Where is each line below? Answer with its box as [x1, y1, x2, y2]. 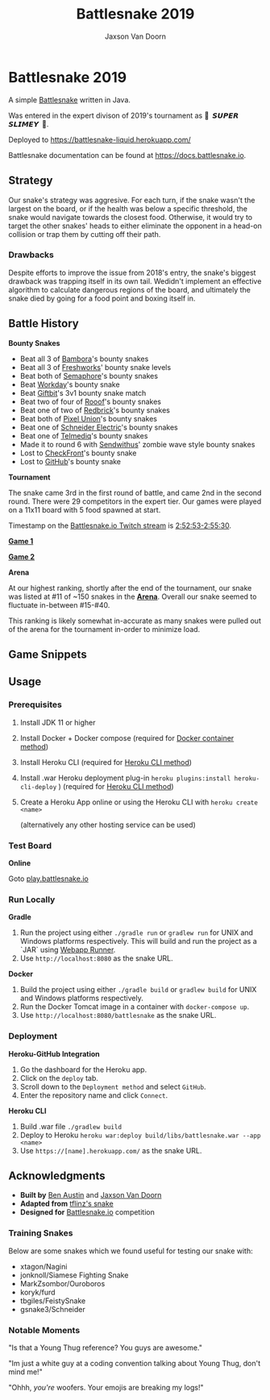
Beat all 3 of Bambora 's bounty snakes [19, 354, 149, 364]
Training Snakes [8, 1228, 73, 1239]
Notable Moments [8, 1324, 81, 1336]
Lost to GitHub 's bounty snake [19, 456, 122, 466]
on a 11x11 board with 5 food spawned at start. [8, 505, 161, 514]
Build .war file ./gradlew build [19, 1121, 123, 1131]
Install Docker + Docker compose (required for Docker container [19, 733, 235, 742]
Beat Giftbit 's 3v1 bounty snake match [19, 388, 147, 397]
